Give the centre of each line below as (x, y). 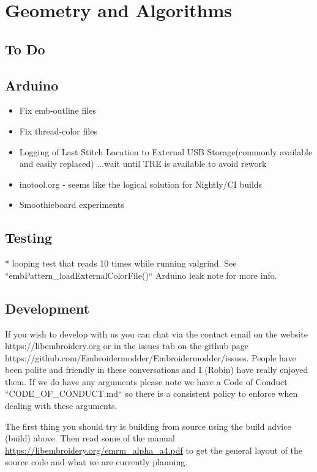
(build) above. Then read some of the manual (90, 438)
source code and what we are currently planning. (96, 462)
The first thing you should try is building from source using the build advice (148, 426)
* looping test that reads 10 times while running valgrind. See (121, 263)
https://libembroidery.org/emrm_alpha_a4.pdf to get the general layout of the (154, 450)
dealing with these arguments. (61, 406)
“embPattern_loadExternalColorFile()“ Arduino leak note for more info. (141, 275)
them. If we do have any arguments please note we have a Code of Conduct (146, 381)
